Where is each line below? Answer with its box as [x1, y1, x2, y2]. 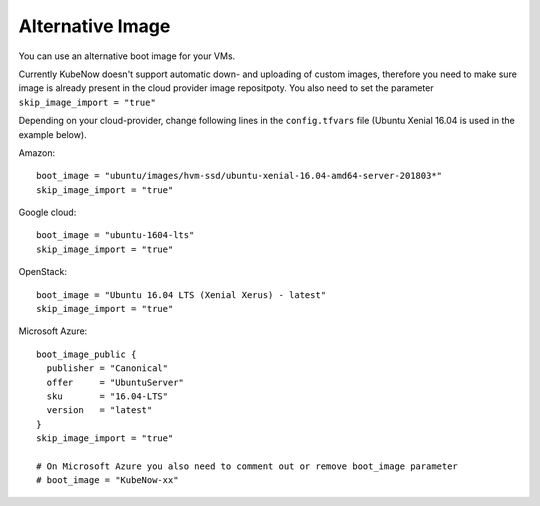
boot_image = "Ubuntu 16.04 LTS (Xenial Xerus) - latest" [36, 289, 327, 300]
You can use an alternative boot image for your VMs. [18, 50, 236, 62]
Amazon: [18, 146, 56, 159]
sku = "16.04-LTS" [46, 390, 169, 402]
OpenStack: [18, 266, 67, 278]
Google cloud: [18, 206, 77, 219]
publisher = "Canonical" [46, 363, 169, 374]
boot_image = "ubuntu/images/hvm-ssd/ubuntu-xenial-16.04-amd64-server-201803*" [36, 170, 443, 182]
